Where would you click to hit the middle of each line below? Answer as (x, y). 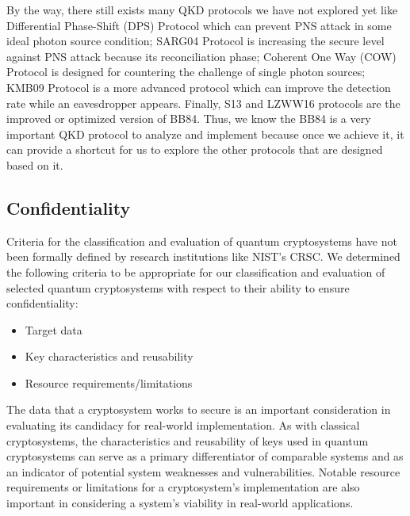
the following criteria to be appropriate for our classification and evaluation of (196, 271)
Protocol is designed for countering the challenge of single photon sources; (186, 72)
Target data (54, 329)
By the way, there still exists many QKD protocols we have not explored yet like (202, 10)
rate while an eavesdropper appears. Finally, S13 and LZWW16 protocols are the (203, 103)
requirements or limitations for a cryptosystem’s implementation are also (183, 487)
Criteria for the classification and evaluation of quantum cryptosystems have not (202, 241)
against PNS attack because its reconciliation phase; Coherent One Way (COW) (201, 56)
